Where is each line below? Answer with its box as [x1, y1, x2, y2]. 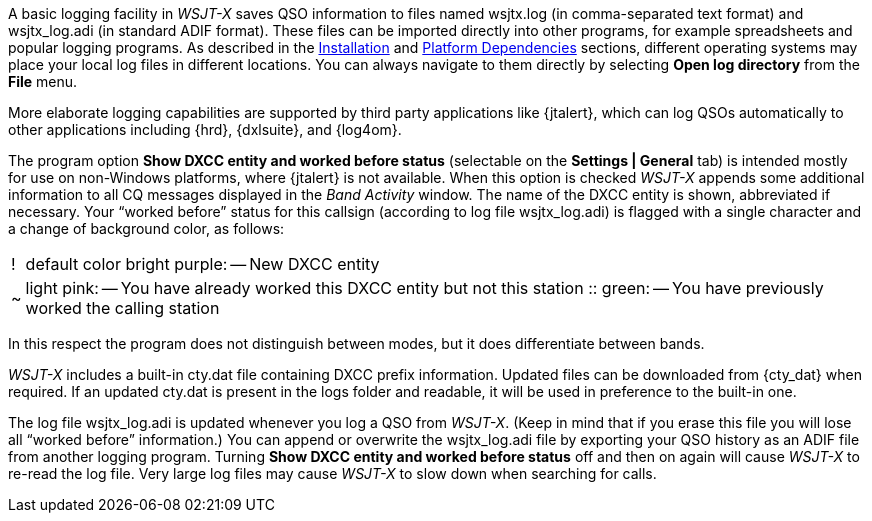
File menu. [8, 73, 78, 90]
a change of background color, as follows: [8, 220, 285, 237]
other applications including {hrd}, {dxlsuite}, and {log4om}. [8, 121, 402, 138]
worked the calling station [25, 298, 220, 318]
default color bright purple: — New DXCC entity [25, 254, 380, 274]
